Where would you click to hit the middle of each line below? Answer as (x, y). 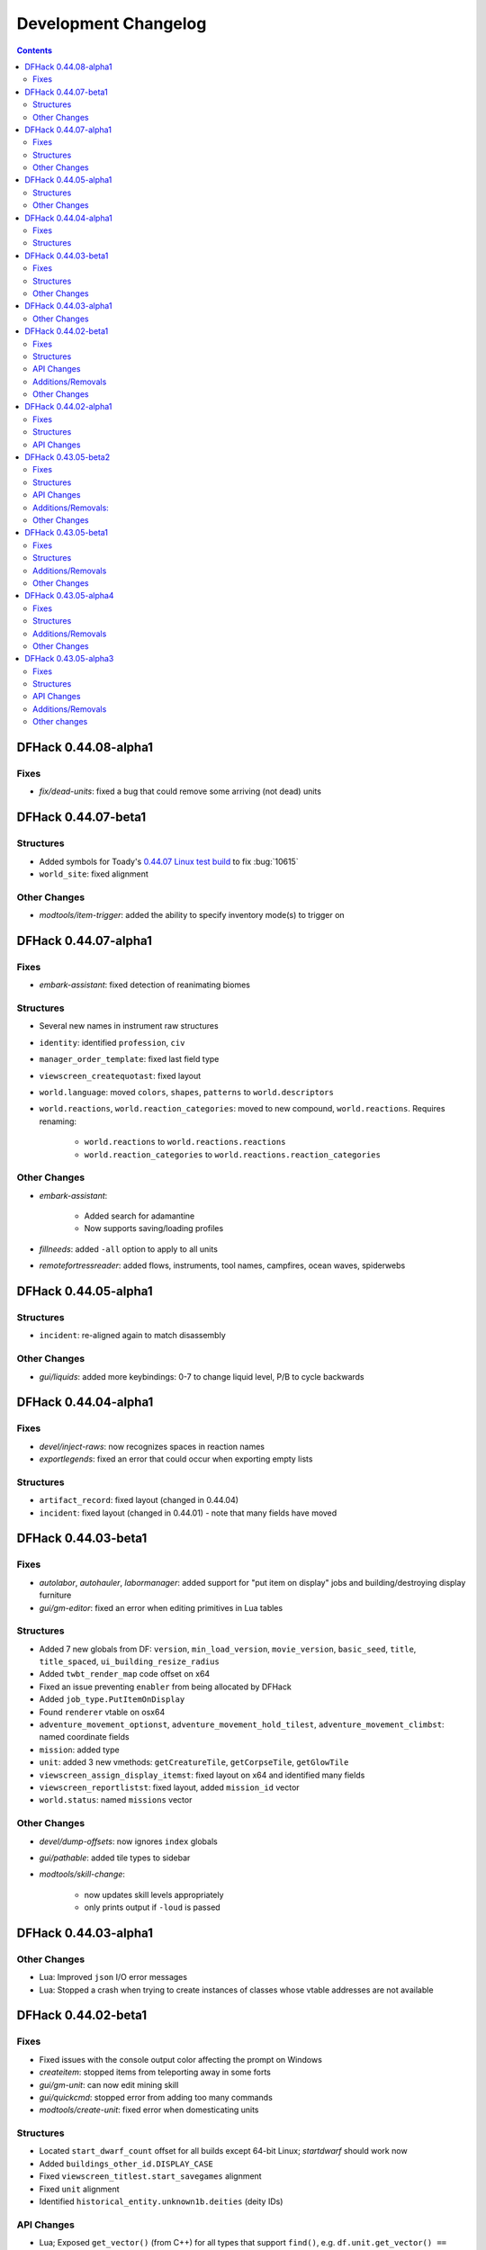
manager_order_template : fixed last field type (129, 1059)
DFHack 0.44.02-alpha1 (68, 407)
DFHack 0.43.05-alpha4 (69, 596)
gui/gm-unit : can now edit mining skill (109, 2084)
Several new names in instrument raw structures (129, 1026)
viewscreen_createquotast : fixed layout (120, 1075)
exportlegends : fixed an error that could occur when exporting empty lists (176, 1459)
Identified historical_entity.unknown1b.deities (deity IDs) (161, 2201)
